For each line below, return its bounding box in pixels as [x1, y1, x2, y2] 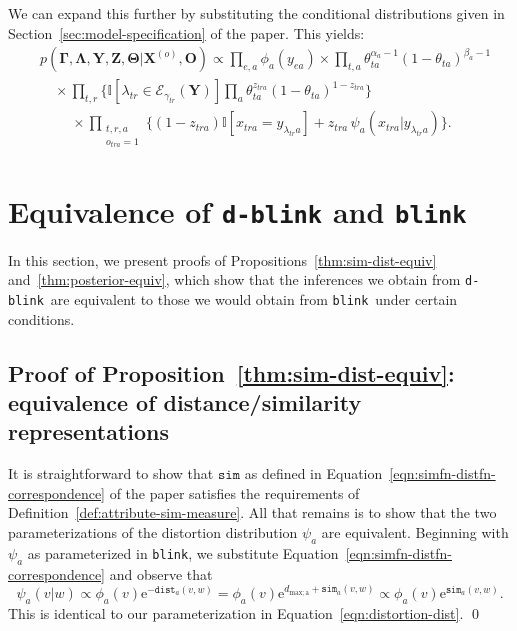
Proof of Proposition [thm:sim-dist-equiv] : [8, 357, 455, 388]
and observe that [109, 563, 213, 584]
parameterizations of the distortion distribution [8, 522, 298, 543]
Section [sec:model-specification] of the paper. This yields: [8, 22, 365, 43]
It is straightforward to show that [8, 463, 214, 484]
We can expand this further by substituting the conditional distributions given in [8, 3, 505, 23]
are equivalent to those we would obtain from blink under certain [50, 289, 458, 310]
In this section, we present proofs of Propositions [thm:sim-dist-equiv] [8, 249, 437, 270]
